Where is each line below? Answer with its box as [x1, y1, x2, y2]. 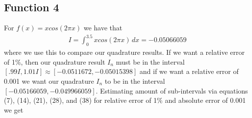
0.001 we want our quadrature [4, 75, 94, 86]
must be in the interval [116, 56, 185, 67]
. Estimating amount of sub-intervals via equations [96, 85, 248, 95]
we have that [83, 23, 123, 33]
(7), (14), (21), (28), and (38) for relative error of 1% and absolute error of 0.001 [4, 95, 246, 105]
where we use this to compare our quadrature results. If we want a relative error [4, 47, 245, 57]
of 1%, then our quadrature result [4, 56, 105, 67]
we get [4, 104, 24, 115]
